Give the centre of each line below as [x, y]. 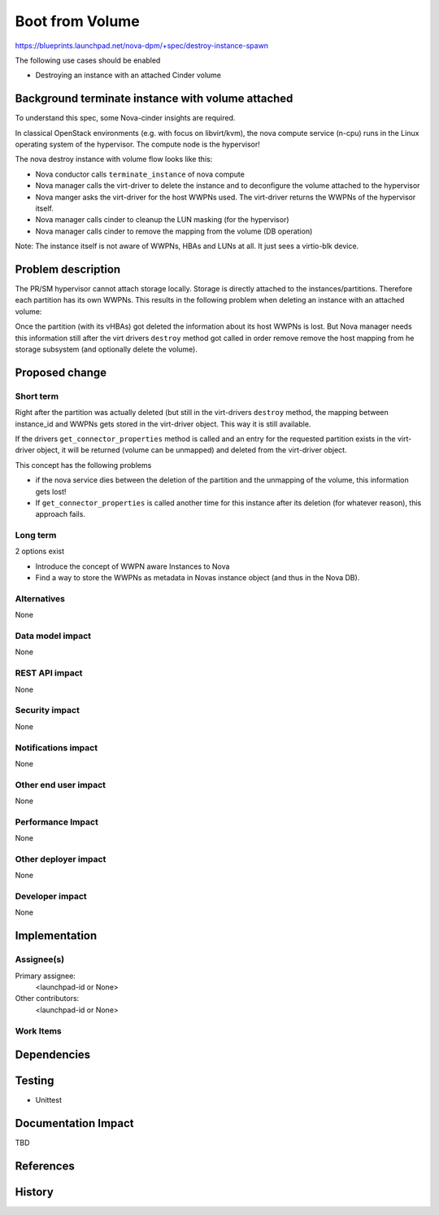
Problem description [68, 269]
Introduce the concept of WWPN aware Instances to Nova [133, 566]
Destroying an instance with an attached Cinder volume [128, 75]
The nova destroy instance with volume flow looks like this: [114, 160]
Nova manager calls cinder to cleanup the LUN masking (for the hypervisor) [162, 220]
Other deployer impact [61, 859]
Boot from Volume [77, 21]
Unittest [49, 1100]
